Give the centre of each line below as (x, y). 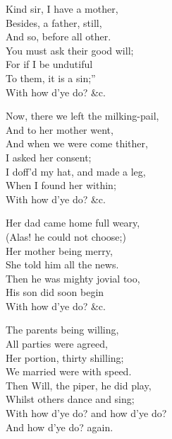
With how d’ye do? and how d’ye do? (86, 413)
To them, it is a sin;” (51, 78)
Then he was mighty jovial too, (73, 278)
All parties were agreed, (57, 344)
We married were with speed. (69, 371)
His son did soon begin (55, 292)
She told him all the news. (62, 264)
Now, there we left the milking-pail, (82, 116)
